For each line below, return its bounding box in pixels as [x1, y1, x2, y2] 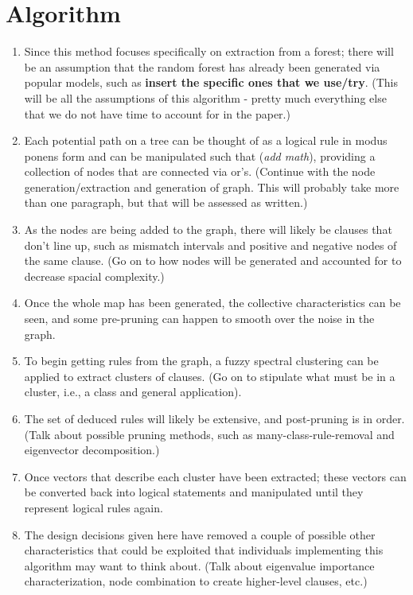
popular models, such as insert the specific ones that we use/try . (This [24, 74, 399, 91]
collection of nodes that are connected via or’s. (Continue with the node [24, 163, 376, 180]
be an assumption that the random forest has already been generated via [24, 58, 380, 75]
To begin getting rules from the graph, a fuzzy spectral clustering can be [24, 352, 379, 369]
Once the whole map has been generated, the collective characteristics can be [24, 294, 401, 311]
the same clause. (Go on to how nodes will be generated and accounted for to [24, 252, 402, 269]
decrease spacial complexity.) [24, 267, 165, 284]
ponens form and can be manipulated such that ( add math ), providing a [24, 147, 376, 164]
